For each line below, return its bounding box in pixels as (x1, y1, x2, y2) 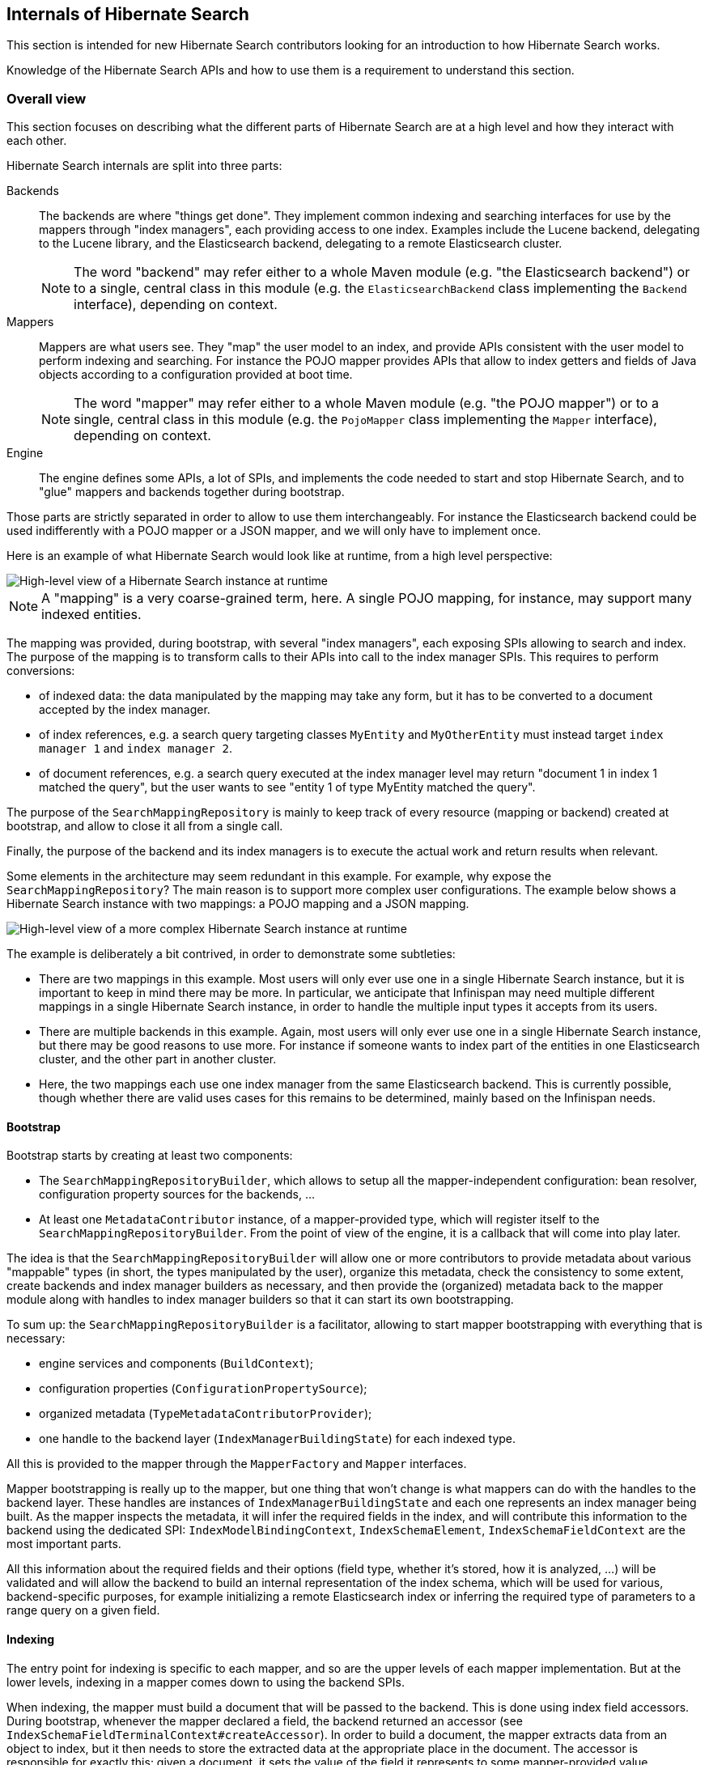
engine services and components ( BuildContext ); (39, 1356, 313, 1371)
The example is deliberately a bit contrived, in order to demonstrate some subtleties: (6, 947, 456, 961)
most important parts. (6, 1537, 121, 1551)
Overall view (6, 90, 87, 107)
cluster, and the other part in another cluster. (39, 1052, 277, 1067)
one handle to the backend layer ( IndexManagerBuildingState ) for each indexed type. (39, 1432, 516, 1446)
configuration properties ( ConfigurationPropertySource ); (39, 1381, 367, 1396)
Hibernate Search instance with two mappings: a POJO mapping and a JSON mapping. (6, 897, 469, 911)
